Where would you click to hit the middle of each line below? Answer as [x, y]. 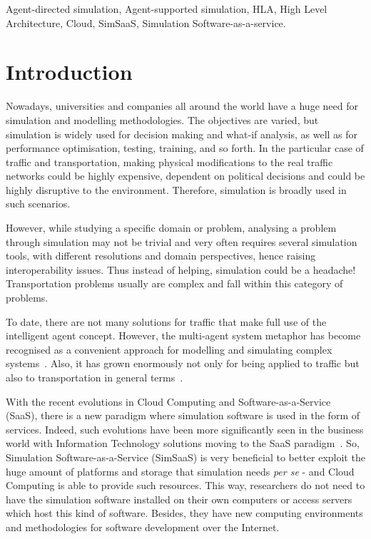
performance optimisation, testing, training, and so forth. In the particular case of [185, 148]
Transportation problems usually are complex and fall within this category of [174, 283]
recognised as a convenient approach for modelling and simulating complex [169, 349]
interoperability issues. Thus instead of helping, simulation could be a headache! [181, 269]
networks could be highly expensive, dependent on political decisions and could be [185, 176]
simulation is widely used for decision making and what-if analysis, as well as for [182, 134]
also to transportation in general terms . [95, 377]
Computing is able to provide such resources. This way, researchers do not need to [185, 485]
